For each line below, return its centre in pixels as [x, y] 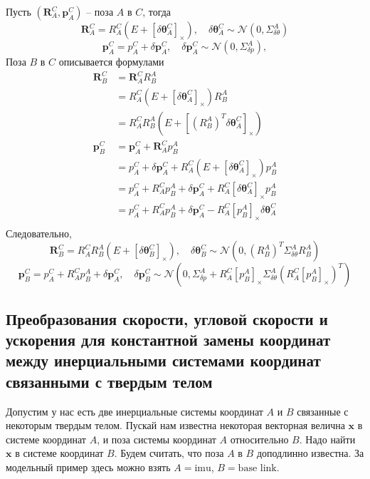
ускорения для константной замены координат [168, 340]
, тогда [157, 11]
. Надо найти [327, 439]
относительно [259, 439]
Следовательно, [39, 233]
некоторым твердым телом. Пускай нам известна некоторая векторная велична [175, 425]
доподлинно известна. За [310, 453]
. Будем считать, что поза [169, 453]
